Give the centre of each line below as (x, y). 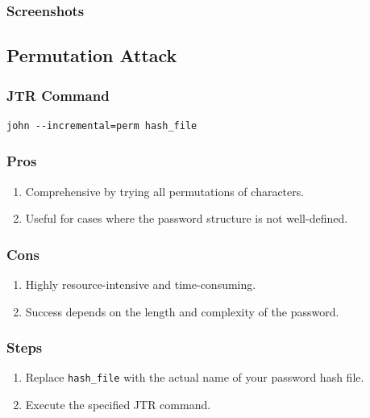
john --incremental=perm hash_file (102, 125)
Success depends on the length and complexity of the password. (182, 311)
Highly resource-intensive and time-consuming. (141, 284)
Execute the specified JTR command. (118, 405)
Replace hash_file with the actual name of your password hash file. (195, 377)
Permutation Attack (92, 55)
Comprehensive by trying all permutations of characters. (165, 191)
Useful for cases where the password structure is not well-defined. (187, 218)
